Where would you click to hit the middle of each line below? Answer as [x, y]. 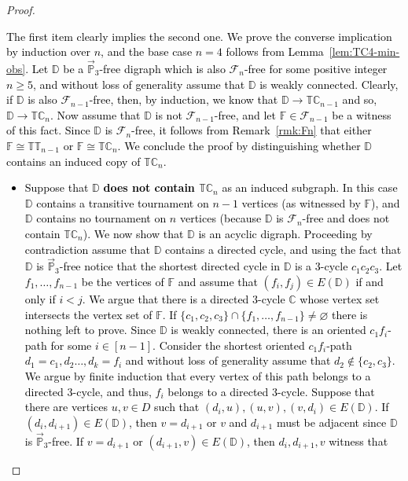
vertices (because [221, 218]
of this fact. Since [48, 130]
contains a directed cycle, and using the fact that [283, 249]
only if [40, 298]
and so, [360, 99]
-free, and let [245, 114]
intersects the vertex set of [88, 314]
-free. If [66, 441]
